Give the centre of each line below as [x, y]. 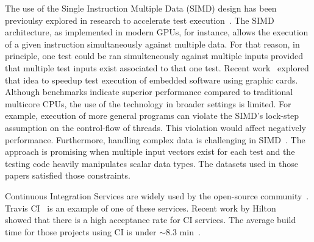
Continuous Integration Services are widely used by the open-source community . [157, 195]
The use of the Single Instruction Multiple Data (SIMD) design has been [141, 8]
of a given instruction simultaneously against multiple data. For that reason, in [152, 44]
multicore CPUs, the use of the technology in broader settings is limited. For [148, 103]
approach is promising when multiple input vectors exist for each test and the [150, 151]
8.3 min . [183, 231]
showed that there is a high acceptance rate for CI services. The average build [151, 220]
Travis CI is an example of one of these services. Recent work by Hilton [141, 208]
